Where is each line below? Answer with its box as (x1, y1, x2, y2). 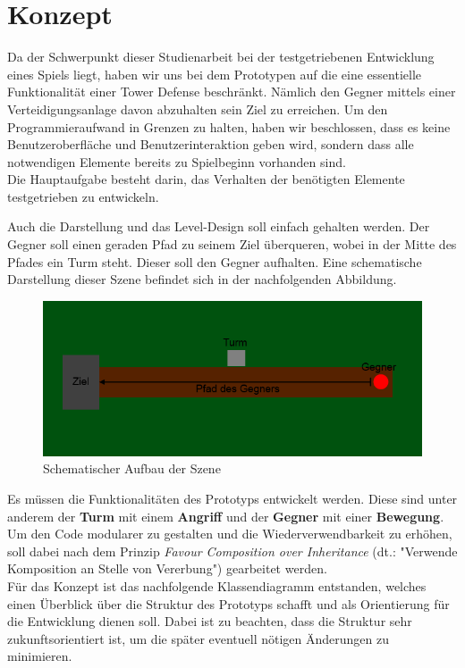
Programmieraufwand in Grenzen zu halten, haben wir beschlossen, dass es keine (7, 117, 451, 136)
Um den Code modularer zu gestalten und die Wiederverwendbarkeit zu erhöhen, (7, 524, 452, 543)
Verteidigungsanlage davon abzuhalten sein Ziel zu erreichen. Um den (7, 99, 388, 118)
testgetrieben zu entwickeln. (7, 187, 159, 205)
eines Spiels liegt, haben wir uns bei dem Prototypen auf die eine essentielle (7, 64, 422, 83)
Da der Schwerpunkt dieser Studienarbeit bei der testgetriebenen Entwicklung (7, 47, 435, 66)
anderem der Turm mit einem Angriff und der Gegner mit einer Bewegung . (7, 506, 444, 525)
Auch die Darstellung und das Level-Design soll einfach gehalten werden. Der (7, 217, 430, 236)
